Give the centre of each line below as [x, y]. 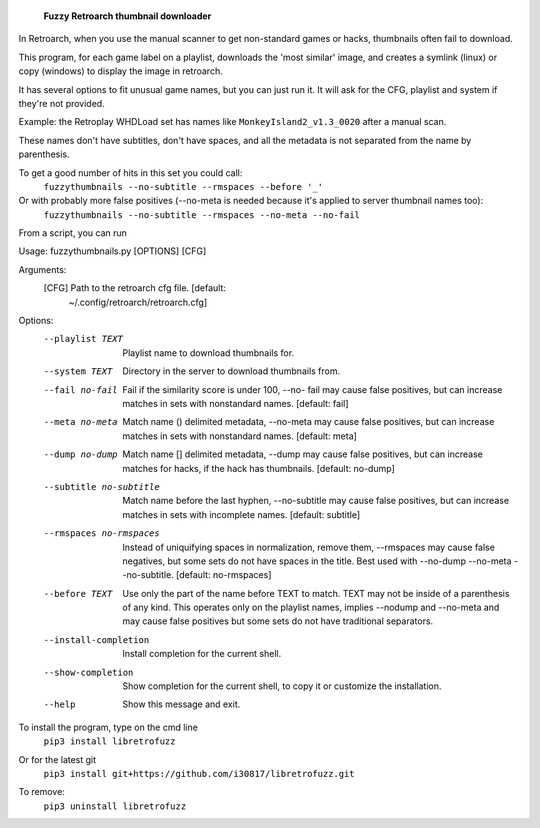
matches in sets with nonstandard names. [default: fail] [235, 403]
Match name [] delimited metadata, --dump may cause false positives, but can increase [303, 454]
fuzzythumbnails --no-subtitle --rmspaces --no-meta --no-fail [201, 214]
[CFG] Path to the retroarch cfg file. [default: [135, 288]
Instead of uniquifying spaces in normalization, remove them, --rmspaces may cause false [308, 547]
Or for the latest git [57, 759]
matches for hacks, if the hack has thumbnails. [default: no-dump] [258, 468]
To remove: [41, 792]
